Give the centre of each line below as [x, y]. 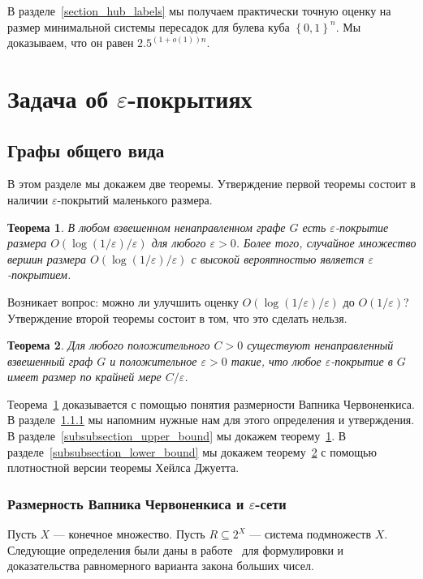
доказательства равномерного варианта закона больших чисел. [161, 566]
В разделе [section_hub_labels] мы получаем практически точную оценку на [199, 11]
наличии [28, 199]
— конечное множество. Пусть [129, 534]
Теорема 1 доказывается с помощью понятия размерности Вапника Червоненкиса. [211, 403]
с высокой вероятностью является [278, 258]
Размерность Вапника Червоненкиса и [126, 503]
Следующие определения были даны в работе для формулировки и [176, 549]
